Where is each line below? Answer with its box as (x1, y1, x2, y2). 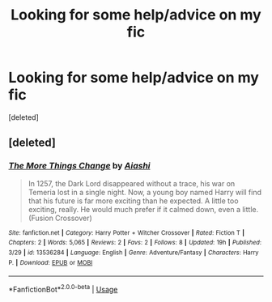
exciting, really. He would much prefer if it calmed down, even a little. (28, 204, 259, 214)
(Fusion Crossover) (28, 213, 93, 223)
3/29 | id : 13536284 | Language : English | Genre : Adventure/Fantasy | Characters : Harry (8, 249, 259, 257)
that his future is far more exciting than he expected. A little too (28, 196, 239, 206)
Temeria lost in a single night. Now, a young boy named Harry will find (28, 187, 261, 197)
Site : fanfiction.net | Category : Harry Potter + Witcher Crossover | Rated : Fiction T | (8, 228, 245, 236)
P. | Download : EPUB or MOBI (8, 258, 93, 266)
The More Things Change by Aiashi (8, 160, 151, 172)
